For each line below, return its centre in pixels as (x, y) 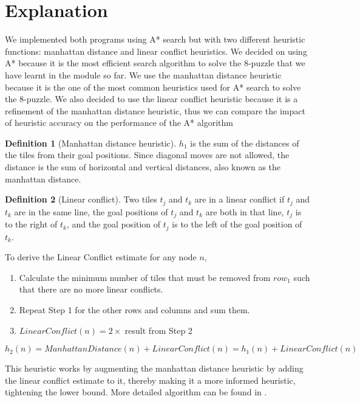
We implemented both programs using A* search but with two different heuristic (155, 39)
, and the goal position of (114, 224)
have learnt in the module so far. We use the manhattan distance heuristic (143, 75)
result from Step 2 (158, 330)
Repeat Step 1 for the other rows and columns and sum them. (134, 309)
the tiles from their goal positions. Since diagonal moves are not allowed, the (147, 155)
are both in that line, (245, 211)
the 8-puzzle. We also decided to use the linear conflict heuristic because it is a (151, 99)
